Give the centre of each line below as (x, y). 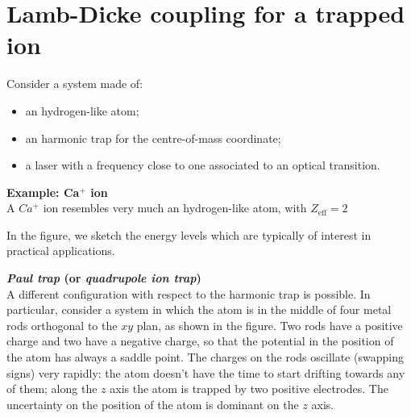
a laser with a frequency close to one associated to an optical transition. (203, 165)
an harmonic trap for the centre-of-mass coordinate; (153, 138)
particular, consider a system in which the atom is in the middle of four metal (199, 309)
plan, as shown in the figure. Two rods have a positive (270, 325)
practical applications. (61, 251)
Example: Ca (43, 192)
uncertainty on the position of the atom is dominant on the (153, 404)
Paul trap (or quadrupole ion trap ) (104, 278)
